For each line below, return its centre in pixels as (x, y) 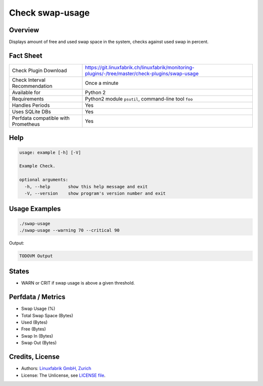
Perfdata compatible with (41, 118)
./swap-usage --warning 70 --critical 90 (69, 230)
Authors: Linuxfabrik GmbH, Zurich (56, 368)
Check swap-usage (49, 13)
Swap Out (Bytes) (39, 343)
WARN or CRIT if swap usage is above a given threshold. (78, 283)
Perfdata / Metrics (37, 297)
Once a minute (102, 83)
